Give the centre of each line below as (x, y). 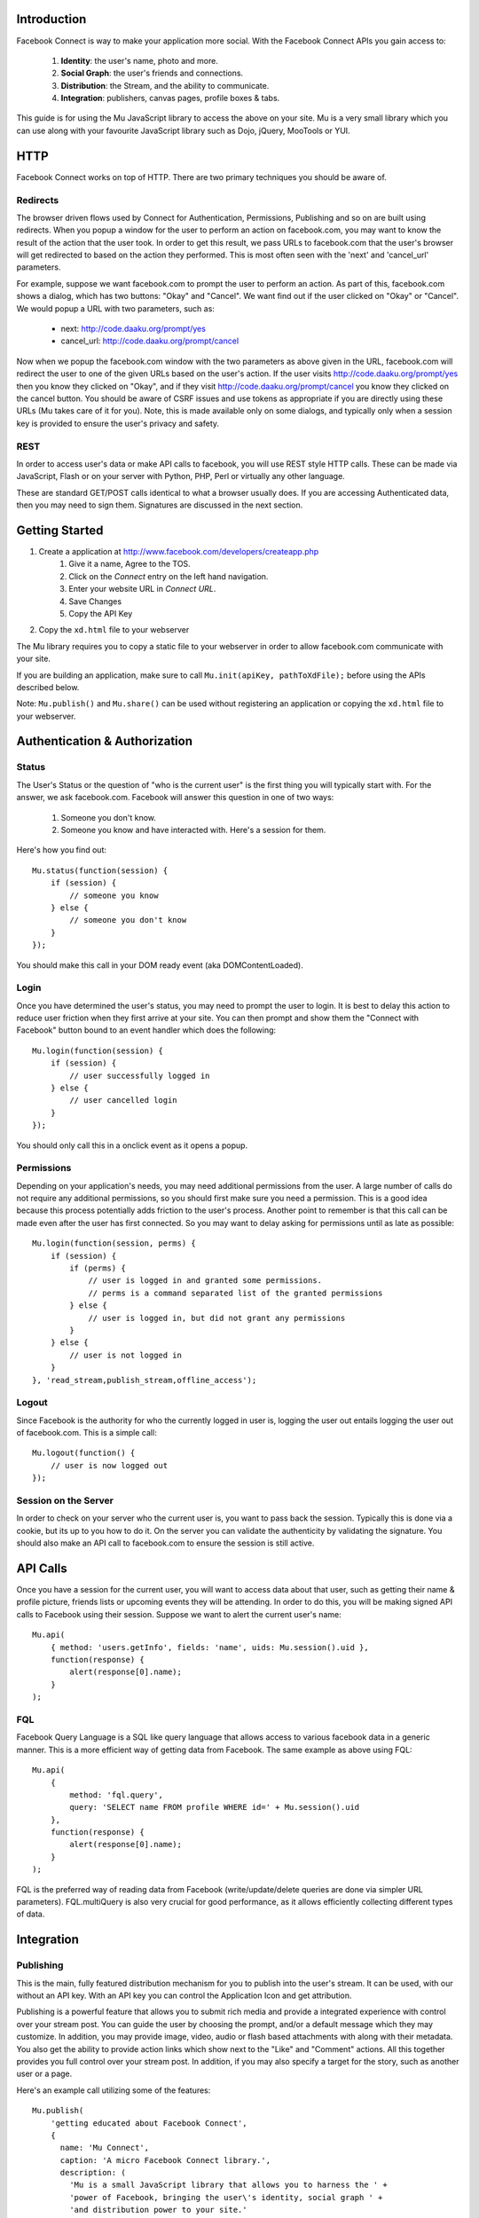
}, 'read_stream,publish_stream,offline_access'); (145, 1380)
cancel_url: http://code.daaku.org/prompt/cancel (150, 341)
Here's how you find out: (61, 850)
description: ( (93, 2173)
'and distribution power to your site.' (158, 2210)
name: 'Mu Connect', (105, 2148)
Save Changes (95, 601)
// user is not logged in (126, 1355)
